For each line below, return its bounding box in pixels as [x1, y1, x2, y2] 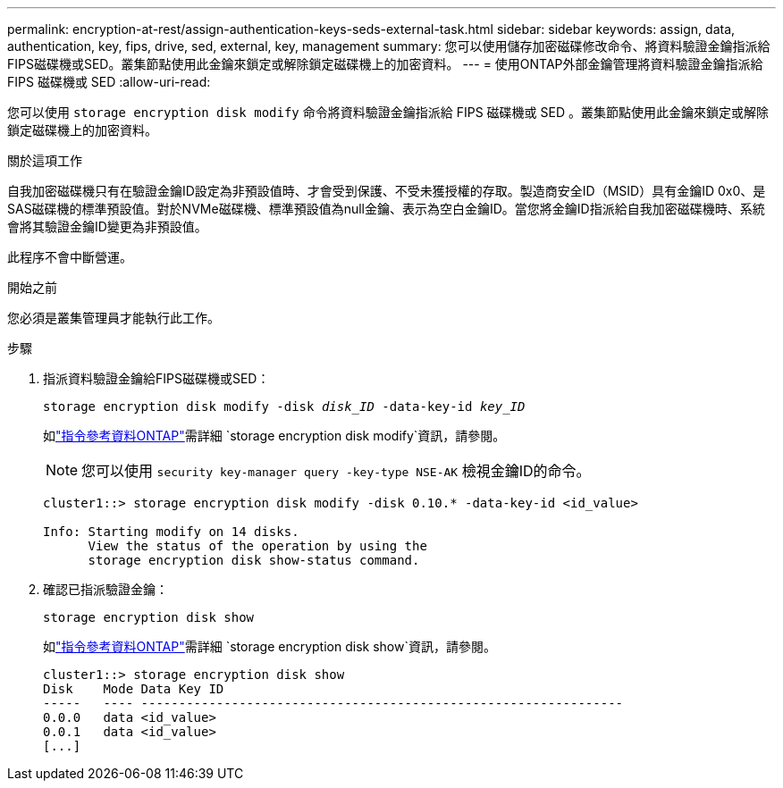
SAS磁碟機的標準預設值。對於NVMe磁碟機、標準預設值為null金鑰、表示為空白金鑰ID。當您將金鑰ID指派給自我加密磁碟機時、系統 [7, 201, 765, 216]
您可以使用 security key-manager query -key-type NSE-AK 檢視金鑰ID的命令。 [81, 462, 591, 480]
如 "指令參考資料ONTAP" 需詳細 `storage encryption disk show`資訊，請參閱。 [43, 639, 496, 654]
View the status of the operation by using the [88, 539, 427, 553]
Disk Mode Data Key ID [43, 682, 224, 696]
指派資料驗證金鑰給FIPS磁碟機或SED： [43, 371, 270, 386]
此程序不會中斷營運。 [7, 249, 132, 264]
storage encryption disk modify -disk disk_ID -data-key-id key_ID [43, 399, 526, 414]
